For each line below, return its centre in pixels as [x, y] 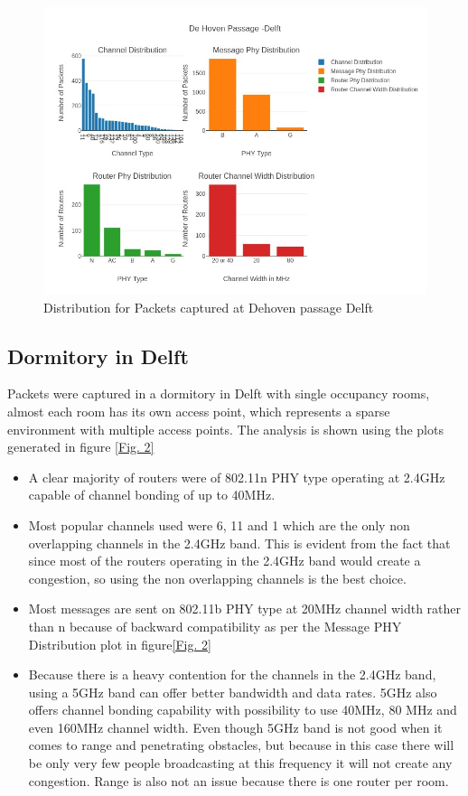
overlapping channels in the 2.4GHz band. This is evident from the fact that [239, 543]
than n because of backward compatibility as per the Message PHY [215, 626]
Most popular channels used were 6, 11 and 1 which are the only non [219, 524]
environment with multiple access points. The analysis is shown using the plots [225, 429]
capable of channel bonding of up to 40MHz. [152, 495]
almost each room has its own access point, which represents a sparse [199, 411]
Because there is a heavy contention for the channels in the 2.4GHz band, [232, 674]
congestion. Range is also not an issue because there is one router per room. [239, 780]
